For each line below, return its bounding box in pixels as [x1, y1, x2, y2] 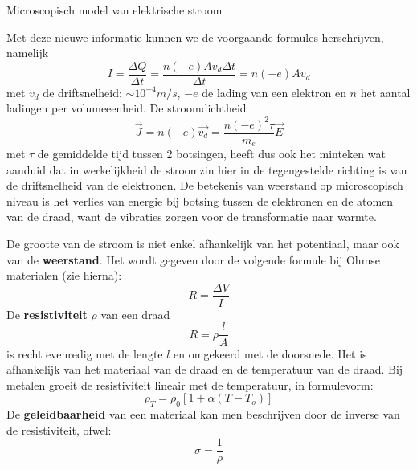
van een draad [100, 305, 170, 322]
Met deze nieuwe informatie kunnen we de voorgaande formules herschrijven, [6, 28, 384, 45]
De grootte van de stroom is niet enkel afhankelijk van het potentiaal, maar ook [6, 235, 399, 252]
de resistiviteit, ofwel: [6, 421, 112, 438]
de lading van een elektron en [202, 84, 346, 100]
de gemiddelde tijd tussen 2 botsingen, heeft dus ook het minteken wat [37, 145, 386, 162]
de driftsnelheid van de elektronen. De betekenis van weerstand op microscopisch [6, 177, 403, 194]
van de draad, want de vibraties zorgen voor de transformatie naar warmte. [6, 208, 377, 225]
